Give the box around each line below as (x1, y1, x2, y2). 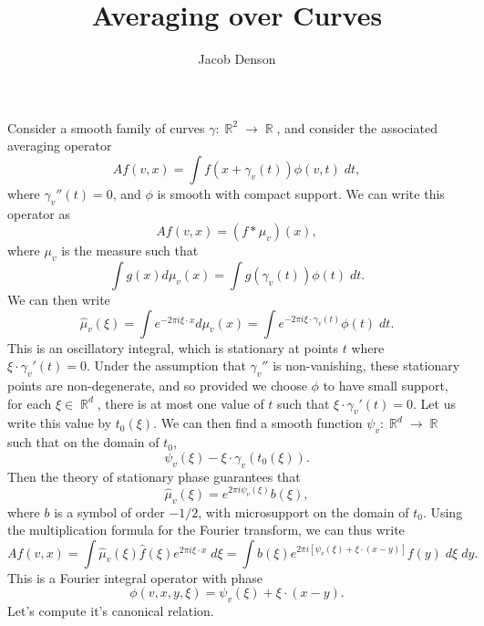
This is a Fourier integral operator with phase (7, 568, 263, 587)
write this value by (7, 413, 112, 433)
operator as (7, 203, 70, 223)
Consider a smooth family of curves (7, 118, 205, 137)
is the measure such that (61, 241, 199, 260)
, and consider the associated (276, 118, 438, 137)
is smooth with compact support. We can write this (157, 183, 445, 203)
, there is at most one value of (97, 393, 264, 412)
